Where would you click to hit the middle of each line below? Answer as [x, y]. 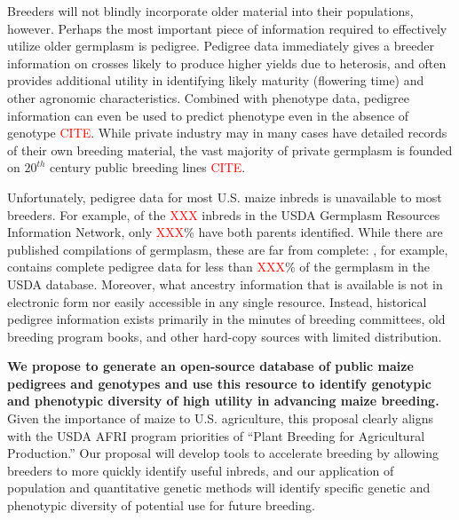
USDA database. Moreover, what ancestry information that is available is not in [225, 284]
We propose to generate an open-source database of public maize [210, 366]
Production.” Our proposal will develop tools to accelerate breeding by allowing [223, 453]
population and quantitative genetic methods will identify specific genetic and [219, 488]
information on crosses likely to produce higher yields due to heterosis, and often [227, 63]
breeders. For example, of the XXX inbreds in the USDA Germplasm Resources [224, 214]
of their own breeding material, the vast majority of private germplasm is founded [230, 150]
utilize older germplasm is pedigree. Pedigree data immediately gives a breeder [221, 46]
